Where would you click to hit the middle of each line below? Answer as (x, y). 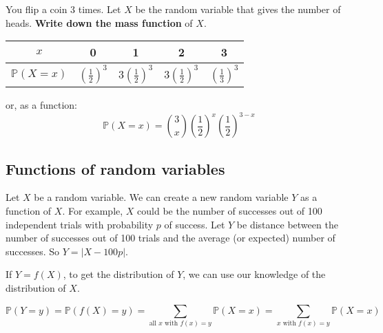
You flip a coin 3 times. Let (63, 9)
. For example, (93, 211)
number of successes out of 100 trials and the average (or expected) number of (170, 238)
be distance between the (287, 224)
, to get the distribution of (118, 274)
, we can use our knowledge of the (254, 274)
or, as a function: (41, 105)
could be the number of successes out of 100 (230, 211)
